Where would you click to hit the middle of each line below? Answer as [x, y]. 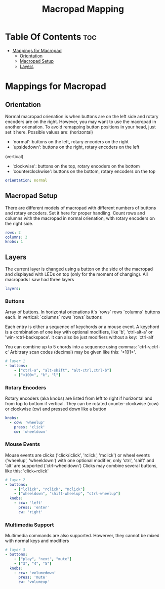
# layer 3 [15, 550]
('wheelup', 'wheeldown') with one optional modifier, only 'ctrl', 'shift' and [80, 460]
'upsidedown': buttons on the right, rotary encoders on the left [76, 147]
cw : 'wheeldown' [31, 432]
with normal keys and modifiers [37, 541]
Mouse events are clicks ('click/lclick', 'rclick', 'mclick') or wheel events [78, 455]
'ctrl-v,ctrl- [149, 347]
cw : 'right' [30, 512]
